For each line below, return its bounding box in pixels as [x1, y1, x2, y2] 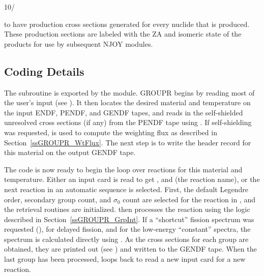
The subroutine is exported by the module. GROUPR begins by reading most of [4, 87, 255, 98]
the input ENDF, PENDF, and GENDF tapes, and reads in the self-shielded [4, 107, 243, 117]
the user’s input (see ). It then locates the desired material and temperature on [4, 97, 251, 108]
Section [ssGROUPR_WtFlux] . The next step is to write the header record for [4, 137, 251, 147]
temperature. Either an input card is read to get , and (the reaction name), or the [4, 174, 260, 185]
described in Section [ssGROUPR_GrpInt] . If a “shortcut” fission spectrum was [4, 213, 254, 224]
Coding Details [4, 63, 84, 79]
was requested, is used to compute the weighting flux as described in [4, 127, 217, 137]
